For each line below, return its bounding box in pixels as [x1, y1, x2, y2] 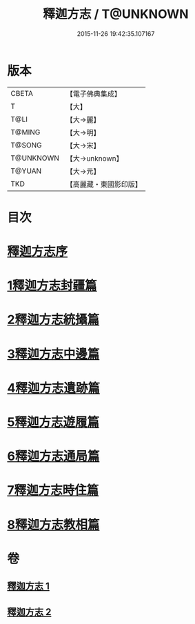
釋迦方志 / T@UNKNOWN [43, 6, 189, 22]
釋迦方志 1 [7, 581, 50, 592]
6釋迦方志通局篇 [7, 449, 100, 464]
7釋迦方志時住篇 [7, 483, 99, 499]
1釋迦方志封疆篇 [7, 278, 98, 294]
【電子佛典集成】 [65, 89, 122, 99]
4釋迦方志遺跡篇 [7, 380, 100, 396]
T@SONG [10, 140, 43, 150]
